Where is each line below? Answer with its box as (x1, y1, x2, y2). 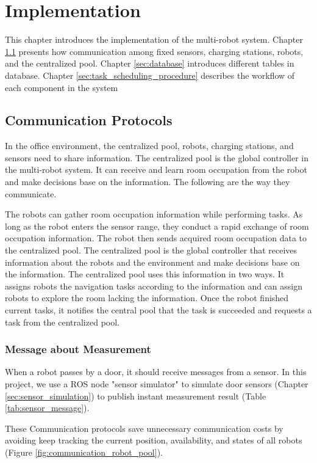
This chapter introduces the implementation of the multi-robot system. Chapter (5, 33, 303, 46)
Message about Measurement (5, 341, 151, 357)
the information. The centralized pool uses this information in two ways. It (5, 268, 285, 280)
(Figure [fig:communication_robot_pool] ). (5, 445, 163, 458)
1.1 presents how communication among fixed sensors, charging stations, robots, (5, 45, 304, 57)
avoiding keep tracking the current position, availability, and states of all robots (5, 434, 302, 447)
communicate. (5, 187, 57, 200)
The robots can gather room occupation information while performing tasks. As (5, 208, 303, 221)
